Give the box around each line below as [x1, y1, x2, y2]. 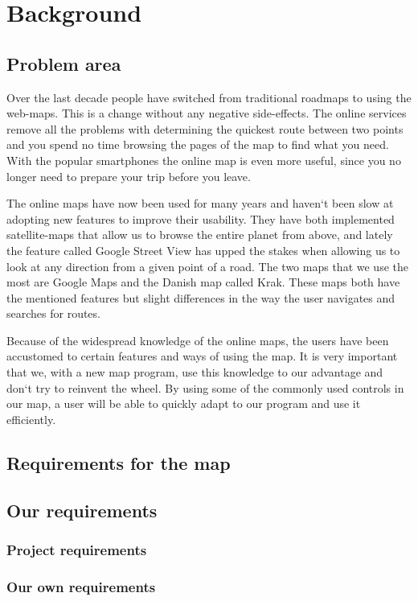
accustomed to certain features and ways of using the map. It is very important [6, 348, 398, 364]
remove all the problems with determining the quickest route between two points [6, 120, 404, 137]
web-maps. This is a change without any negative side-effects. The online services [6, 105, 407, 121]
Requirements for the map [6, 450, 231, 475]
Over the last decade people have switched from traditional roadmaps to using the [6, 89, 412, 105]
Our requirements [6, 497, 158, 522]
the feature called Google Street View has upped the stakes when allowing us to [6, 241, 400, 258]
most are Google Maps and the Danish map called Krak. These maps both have [6, 274, 400, 290]
